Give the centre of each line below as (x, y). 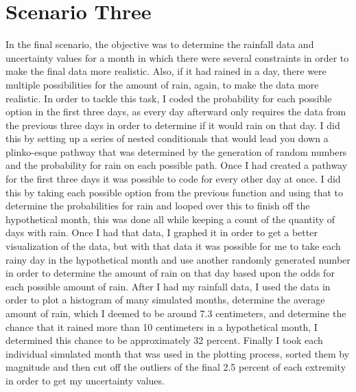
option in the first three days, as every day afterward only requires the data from (176, 112)
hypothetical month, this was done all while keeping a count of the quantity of (170, 219)
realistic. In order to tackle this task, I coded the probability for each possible (169, 98)
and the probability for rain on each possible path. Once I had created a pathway (177, 165)
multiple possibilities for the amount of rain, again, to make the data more (162, 84)
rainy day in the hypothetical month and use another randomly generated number (178, 259)
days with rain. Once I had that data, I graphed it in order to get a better (162, 232)
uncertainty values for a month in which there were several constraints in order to (177, 57)
